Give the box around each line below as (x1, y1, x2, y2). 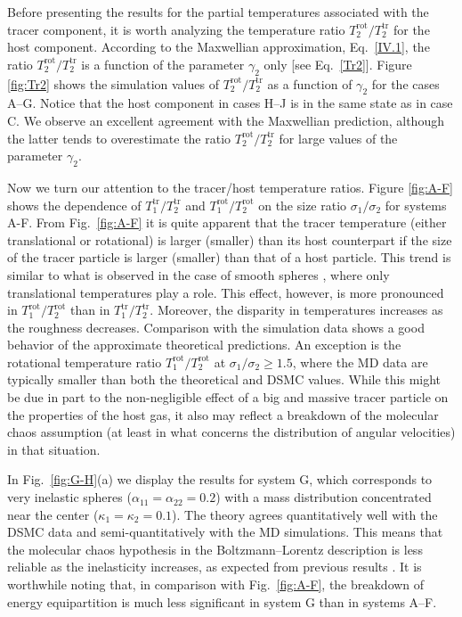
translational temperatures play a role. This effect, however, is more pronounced (7, 283, 444, 301)
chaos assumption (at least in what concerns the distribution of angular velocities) (7, 423, 456, 441)
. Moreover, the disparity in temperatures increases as (150, 300, 443, 319)
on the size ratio (258, 195, 347, 214)
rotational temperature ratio (7, 352, 162, 371)
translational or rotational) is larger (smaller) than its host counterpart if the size (7, 230, 452, 249)
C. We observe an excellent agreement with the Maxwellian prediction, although (7, 111, 444, 129)
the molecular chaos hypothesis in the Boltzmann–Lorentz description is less (7, 539, 423, 558)
